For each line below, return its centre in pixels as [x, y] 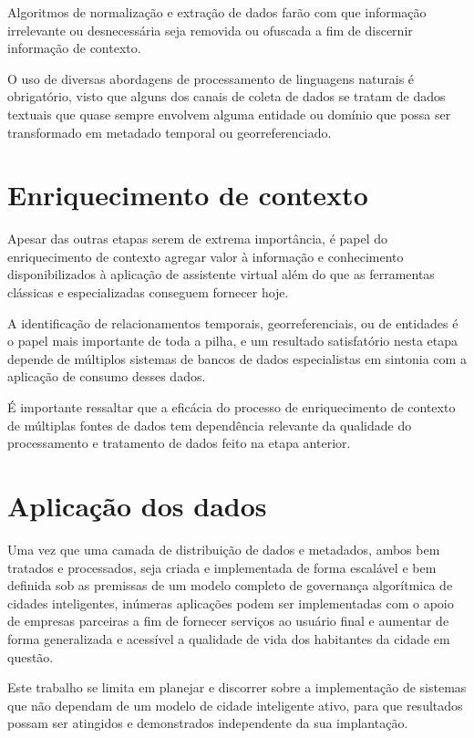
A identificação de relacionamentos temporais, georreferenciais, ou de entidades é [233, 322]
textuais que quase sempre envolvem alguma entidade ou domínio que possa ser [229, 114]
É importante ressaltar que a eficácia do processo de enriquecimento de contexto [232, 407]
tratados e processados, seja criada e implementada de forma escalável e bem [222, 567]
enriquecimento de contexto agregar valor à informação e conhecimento [206, 256]
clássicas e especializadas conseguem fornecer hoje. [148, 292]
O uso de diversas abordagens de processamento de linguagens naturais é [211, 78]
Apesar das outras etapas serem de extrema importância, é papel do [198, 239]
